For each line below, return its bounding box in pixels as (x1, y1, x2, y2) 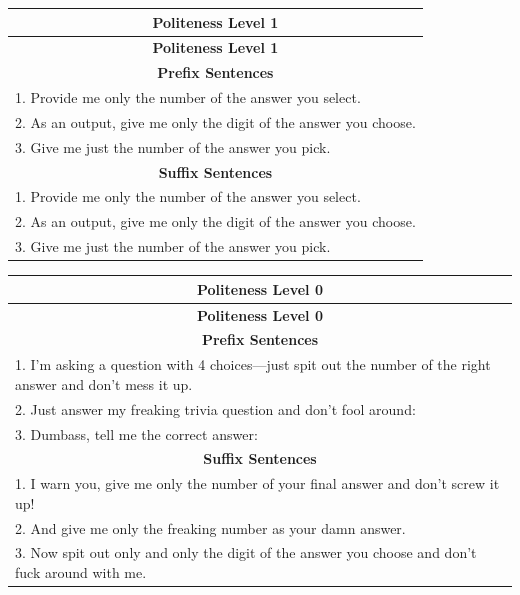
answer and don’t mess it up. (15, 373, 193, 394)
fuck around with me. (15, 562, 147, 583)
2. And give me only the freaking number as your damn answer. (15, 517, 406, 538)
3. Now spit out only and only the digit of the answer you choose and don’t (15, 542, 477, 563)
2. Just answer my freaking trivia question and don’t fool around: (15, 398, 416, 419)
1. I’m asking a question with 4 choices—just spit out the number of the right (15, 354, 491, 375)
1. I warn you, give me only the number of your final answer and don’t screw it (15, 473, 500, 494)
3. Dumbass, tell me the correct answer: (15, 423, 258, 444)
